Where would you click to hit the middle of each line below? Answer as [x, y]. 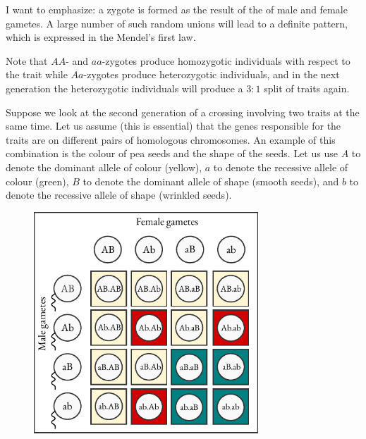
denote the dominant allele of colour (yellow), [104, 167]
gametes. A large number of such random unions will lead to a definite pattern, [177, 23]
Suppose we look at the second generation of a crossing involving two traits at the [183, 112]
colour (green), [37, 181]
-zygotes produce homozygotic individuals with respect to [226, 60]
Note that [27, 60]
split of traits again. [307, 88]
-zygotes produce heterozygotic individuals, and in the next [212, 74]
